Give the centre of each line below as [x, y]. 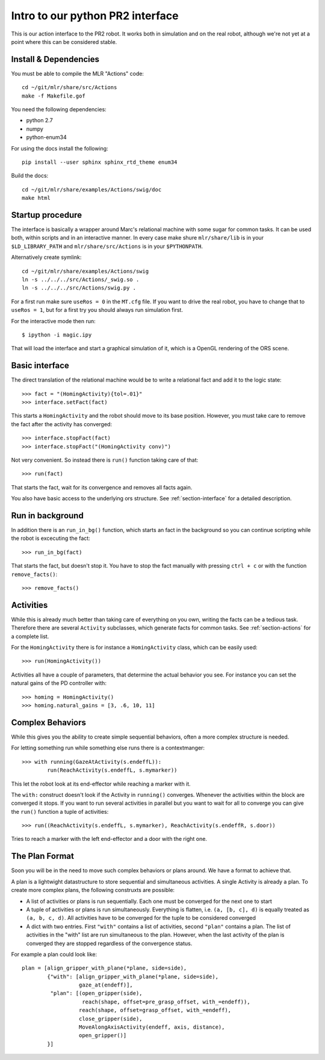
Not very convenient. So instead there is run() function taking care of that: [105, 460]
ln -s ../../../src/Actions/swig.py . [79, 288]
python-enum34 [47, 137]
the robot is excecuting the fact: [51, 538]
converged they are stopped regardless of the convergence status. [109, 943]
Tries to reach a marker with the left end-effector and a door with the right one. [109, 839]
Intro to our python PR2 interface [95, 16]
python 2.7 [40, 120]
